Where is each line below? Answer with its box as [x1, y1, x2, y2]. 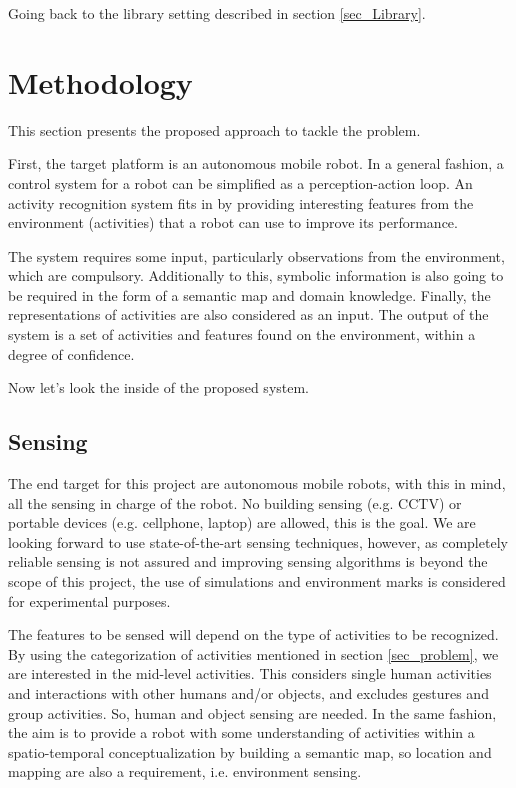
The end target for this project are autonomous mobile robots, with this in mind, [8, 473, 506, 494]
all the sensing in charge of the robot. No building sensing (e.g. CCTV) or [8, 492, 462, 513]
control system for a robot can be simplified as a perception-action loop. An [8, 172, 473, 193]
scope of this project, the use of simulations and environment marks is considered [8, 571, 506, 592]
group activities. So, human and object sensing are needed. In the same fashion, [8, 702, 497, 723]
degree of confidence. [8, 343, 135, 364]
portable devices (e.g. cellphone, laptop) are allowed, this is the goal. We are [8, 512, 476, 533]
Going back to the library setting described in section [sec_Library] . [8, 3, 426, 23]
